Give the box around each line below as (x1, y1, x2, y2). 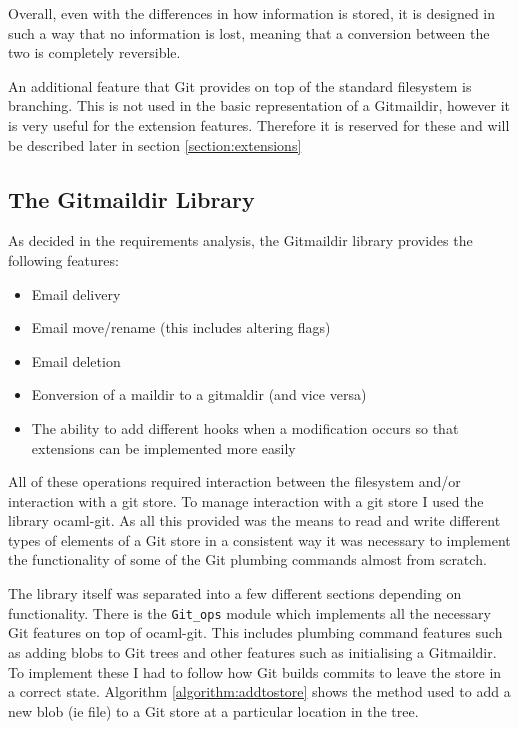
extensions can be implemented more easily (31, 437, 296, 458)
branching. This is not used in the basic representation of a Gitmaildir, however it (8, 95, 510, 116)
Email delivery (31, 283, 121, 304)
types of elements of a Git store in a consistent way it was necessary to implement (8, 529, 511, 550)
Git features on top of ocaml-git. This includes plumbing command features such (8, 622, 503, 643)
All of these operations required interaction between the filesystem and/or (8, 471, 461, 492)
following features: (8, 249, 119, 270)
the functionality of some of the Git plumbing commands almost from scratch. (8, 549, 487, 570)
